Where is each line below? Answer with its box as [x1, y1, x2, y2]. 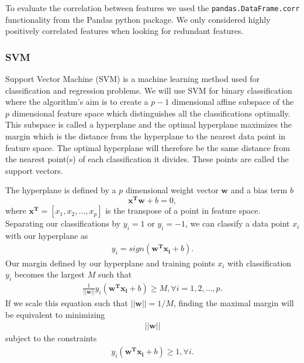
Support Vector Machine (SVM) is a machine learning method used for [5, 73, 260, 85]
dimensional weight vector [125, 184, 219, 196]
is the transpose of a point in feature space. [105, 204, 261, 217]
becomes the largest [14, 268, 85, 280]
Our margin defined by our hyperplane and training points [5, 256, 215, 269]
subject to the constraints [5, 332, 97, 344]
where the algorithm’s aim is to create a [5, 95, 148, 108]
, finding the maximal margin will [173, 297, 294, 309]
